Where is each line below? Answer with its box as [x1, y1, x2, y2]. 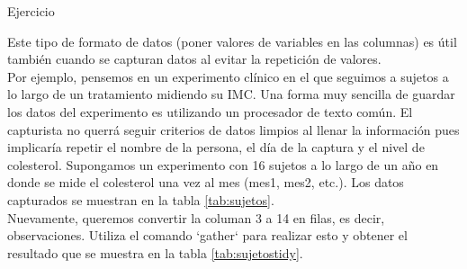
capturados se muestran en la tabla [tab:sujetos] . [7, 190, 274, 209]
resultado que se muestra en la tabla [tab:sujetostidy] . [7, 243, 303, 262]
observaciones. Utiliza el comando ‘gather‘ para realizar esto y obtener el [7, 226, 408, 245]
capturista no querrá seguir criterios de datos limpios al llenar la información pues [7, 120, 460, 139]
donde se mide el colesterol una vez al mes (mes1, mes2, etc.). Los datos [7, 173, 404, 192]
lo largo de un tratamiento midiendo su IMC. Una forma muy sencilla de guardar [7, 85, 455, 103]
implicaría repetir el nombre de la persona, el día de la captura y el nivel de [7, 138, 425, 157]
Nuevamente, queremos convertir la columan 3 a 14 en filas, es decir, [7, 208, 385, 227]
